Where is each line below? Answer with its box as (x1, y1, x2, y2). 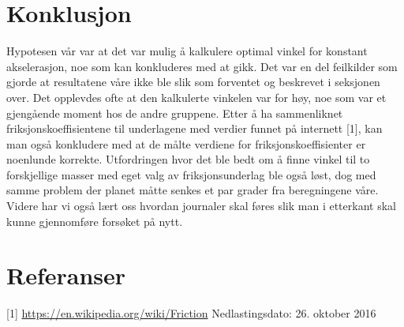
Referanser (6, 259, 126, 291)
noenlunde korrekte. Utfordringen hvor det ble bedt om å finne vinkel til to (6, 151, 370, 167)
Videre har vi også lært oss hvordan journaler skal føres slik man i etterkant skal (6, 197, 396, 214)
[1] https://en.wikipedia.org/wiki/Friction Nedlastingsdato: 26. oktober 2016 (6, 305, 376, 321)
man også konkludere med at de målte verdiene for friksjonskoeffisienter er (6, 135, 366, 152)
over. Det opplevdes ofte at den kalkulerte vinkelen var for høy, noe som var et (6, 88, 387, 105)
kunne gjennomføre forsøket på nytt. (6, 212, 183, 229)
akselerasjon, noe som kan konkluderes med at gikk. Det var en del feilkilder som (6, 58, 398, 74)
